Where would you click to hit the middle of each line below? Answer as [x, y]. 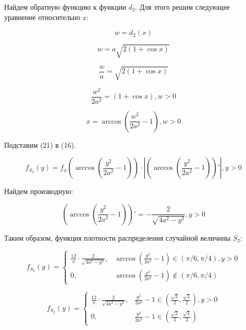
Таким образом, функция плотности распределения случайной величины [117, 237]
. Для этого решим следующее [183, 7]
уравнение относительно [42, 17]
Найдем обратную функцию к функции [65, 7]
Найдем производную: [39, 191]
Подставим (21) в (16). [40, 144]
